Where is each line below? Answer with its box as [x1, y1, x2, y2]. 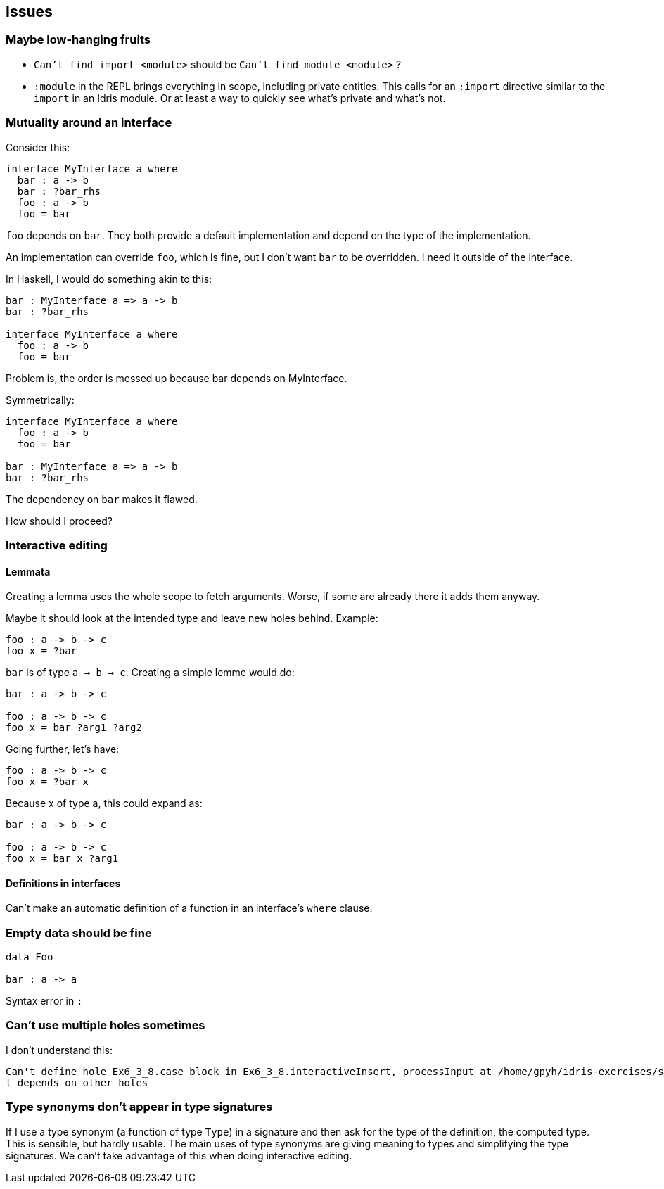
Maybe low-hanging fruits [6, 32, 151, 47]
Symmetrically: [6, 393, 75, 406]
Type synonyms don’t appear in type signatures [6, 1100, 273, 1114]
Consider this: [6, 141, 70, 153]
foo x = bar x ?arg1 [6, 853, 119, 865]
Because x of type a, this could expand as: [6, 797, 203, 810]
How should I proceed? [6, 514, 113, 527]
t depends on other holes [6, 1076, 148, 1088]
